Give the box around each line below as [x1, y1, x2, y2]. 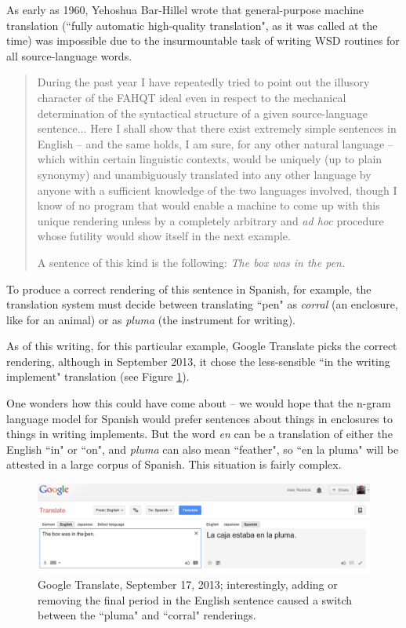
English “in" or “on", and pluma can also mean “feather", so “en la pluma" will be [6, 440, 399, 457]
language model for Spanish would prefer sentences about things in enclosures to [6, 410, 393, 426]
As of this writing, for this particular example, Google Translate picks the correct [6, 338, 397, 354]
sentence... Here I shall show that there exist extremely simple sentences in [37, 120, 397, 137]
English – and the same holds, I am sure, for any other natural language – [37, 135, 393, 152]
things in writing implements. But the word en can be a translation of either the [6, 425, 393, 442]
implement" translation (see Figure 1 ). [6, 368, 190, 385]
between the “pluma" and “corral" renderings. [38, 607, 256, 623]
